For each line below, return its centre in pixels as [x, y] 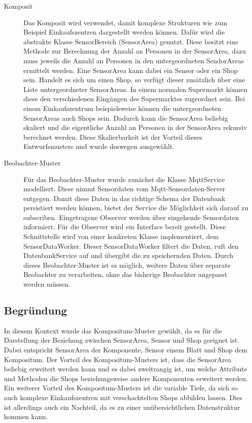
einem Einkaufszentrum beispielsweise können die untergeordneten [122, 108]
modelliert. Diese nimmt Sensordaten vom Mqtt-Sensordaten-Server [125, 189]
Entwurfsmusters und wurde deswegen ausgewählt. [99, 146]
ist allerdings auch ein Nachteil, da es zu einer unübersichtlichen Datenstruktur [122, 407]
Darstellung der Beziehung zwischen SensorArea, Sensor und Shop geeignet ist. [122, 340]
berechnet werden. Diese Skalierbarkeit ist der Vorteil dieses [113, 137]
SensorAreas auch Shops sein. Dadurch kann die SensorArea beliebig [126, 118]
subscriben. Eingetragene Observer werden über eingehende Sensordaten [131, 217]
